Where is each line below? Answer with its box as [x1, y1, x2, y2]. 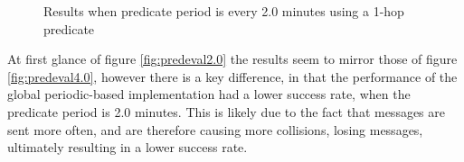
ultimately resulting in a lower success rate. [7, 138, 248, 157]
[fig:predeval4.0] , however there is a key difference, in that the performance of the [7, 67, 458, 85]
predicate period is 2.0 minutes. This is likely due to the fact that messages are [7, 102, 445, 121]
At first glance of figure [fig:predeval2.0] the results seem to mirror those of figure [7, 49, 458, 68]
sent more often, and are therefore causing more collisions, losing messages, [7, 120, 423, 139]
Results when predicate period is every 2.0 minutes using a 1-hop [43, 2, 404, 20]
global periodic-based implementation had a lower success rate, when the [7, 85, 411, 103]
